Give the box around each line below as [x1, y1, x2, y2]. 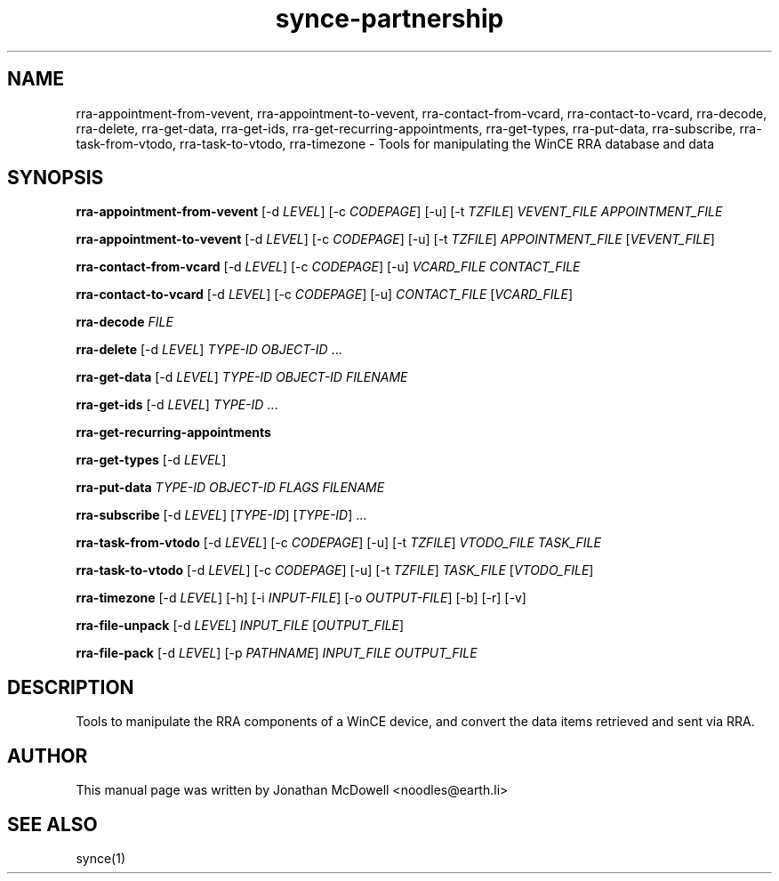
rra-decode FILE [76, 314, 173, 330]
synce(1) [76, 850, 125, 866]
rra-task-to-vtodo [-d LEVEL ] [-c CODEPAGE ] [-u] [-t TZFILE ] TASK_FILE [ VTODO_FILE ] [76, 562, 594, 578]
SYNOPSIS [7, 166, 104, 190]
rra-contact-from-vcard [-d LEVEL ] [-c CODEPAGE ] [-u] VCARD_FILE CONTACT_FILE [76, 259, 581, 275]
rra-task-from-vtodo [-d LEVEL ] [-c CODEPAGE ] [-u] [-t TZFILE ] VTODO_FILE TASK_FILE [76, 535, 601, 551]
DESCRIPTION [7, 675, 134, 699]
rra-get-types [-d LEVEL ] [76, 452, 227, 468]
